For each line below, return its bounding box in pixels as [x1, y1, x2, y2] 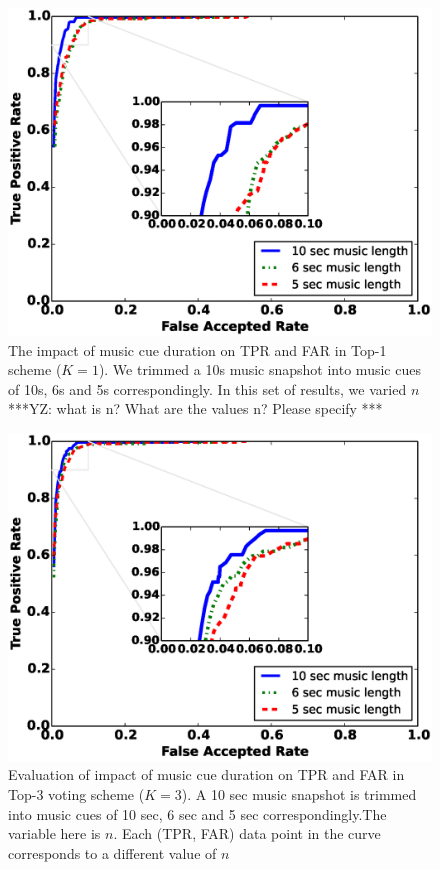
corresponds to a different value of [8, 842, 217, 863]
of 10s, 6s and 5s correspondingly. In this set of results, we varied [8, 378, 407, 399]
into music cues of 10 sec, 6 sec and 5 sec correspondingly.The [8, 803, 387, 824]
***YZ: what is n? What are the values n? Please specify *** [8, 398, 383, 419]
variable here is [8, 823, 101, 844]
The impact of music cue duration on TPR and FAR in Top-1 [8, 339, 387, 360]
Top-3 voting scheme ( [8, 784, 145, 805]
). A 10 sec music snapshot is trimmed [181, 784, 417, 805]
